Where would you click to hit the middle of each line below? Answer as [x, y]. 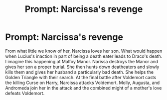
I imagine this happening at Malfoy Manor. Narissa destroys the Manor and [82, 61]
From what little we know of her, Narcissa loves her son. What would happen [84, 51]
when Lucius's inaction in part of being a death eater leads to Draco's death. [84, 56]
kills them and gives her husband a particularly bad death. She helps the [79, 72]
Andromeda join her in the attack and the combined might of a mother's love [83, 88]
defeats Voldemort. [25, 93]
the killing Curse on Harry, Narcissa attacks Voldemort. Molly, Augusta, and [83, 83]
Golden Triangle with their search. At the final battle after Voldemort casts [81, 77]
